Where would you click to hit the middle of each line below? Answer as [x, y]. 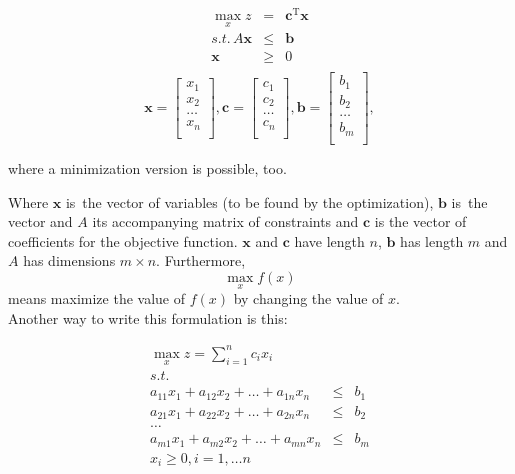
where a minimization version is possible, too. [147, 167]
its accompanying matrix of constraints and [225, 221]
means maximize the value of [96, 298]
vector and [40, 221]
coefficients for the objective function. [123, 240]
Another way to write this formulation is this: [148, 317]
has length [432, 240]
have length [329, 240]
